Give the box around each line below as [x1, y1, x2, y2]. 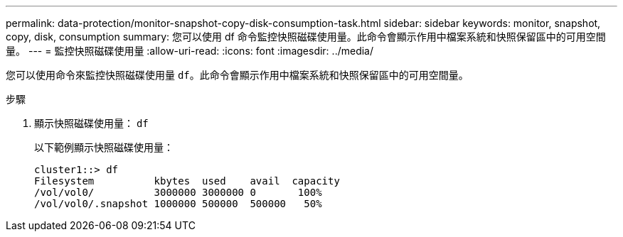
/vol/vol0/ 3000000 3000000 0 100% [34, 187, 322, 198]
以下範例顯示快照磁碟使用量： [34, 141, 174, 153]
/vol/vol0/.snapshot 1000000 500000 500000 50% [34, 198, 322, 209]
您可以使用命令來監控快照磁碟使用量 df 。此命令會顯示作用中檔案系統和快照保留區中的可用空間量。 [6, 69, 469, 81]
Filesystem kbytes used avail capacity [34, 175, 340, 187]
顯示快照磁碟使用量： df [34, 117, 149, 129]
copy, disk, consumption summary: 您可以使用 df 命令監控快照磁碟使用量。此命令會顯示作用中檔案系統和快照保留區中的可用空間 [6, 31, 606, 43]
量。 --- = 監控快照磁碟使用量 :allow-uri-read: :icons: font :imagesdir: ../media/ [6, 45, 374, 57]
